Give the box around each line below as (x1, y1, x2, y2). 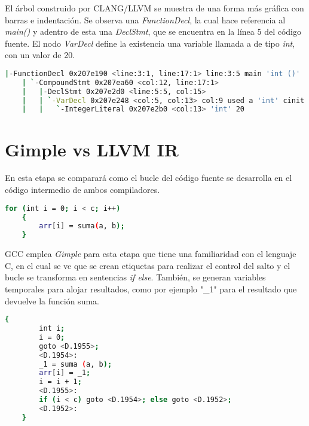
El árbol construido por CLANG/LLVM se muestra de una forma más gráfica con (5, 2, 304, 14)
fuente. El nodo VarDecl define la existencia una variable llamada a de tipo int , (5, 37, 295, 49)
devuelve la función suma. (5, 294, 99, 307)
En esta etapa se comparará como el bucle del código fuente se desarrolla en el (5, 171, 292, 184)
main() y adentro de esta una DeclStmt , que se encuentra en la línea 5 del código (5, 25, 301, 38)
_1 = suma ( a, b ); (39, 359, 112, 368)
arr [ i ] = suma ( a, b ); (39, 222, 125, 231)
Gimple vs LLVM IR (5, 137, 179, 161)
